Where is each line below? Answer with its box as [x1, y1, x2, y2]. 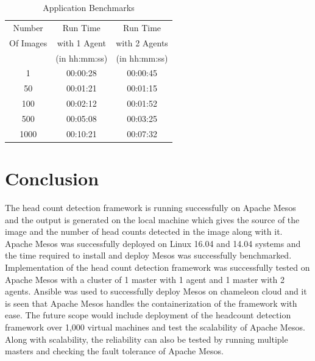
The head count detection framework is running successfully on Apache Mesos [5, 201, 296, 213]
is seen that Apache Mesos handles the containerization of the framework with [5, 296, 297, 309]
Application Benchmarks [43, 1, 135, 13]
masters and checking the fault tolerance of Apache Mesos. [5, 345, 224, 357]
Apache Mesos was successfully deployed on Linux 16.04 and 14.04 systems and [5, 237, 301, 249]
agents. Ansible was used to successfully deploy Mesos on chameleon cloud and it [5, 285, 307, 298]
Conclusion [5, 166, 99, 191]
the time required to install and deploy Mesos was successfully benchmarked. [5, 249, 292, 262]
